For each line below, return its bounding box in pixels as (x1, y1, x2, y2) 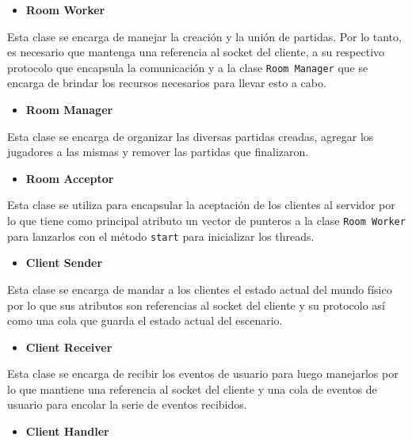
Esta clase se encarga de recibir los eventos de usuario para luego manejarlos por (7, 365, 399, 382)
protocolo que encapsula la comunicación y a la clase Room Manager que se (7, 59, 368, 75)
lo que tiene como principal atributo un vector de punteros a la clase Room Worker (7, 212, 406, 228)
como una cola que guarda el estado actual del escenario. (7, 312, 283, 329)
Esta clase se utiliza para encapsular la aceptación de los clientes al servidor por (7, 196, 395, 213)
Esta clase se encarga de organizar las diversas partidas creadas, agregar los (7, 128, 374, 144)
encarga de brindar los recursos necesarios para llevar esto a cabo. (7, 74, 326, 91)
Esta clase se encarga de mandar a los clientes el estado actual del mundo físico (7, 280, 392, 297)
